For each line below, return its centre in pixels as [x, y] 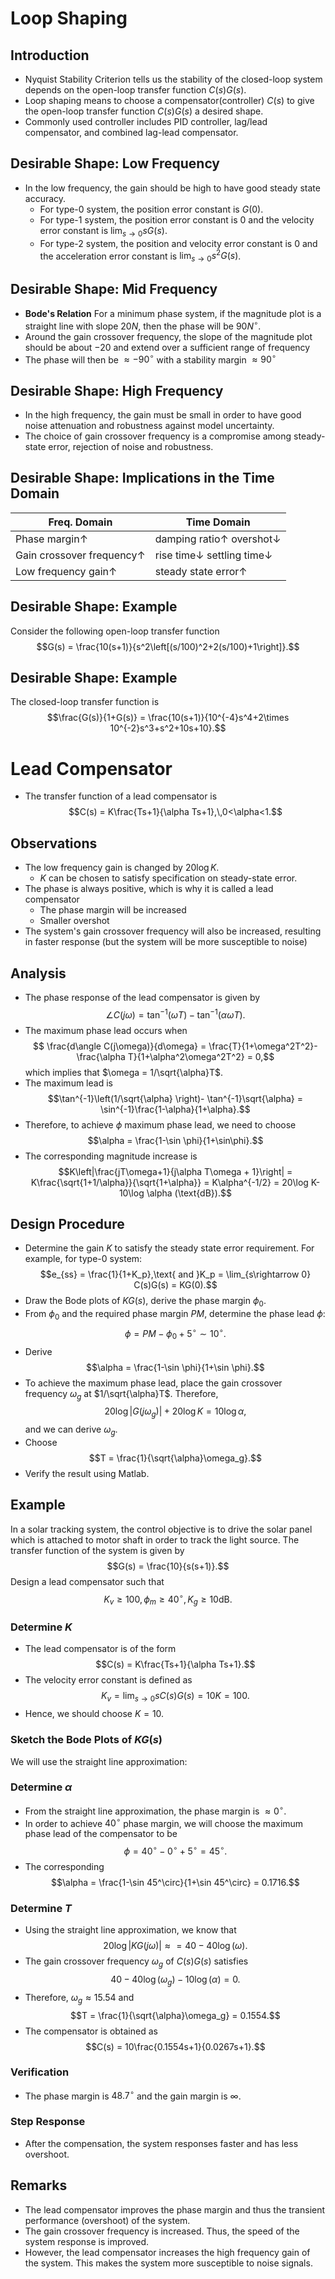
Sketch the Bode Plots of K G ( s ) [86, 1740]
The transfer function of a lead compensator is [121, 796]
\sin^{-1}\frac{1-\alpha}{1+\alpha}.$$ [175, 1109]
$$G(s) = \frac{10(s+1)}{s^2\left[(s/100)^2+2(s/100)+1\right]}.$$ [168, 646]
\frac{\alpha [101, 1056]
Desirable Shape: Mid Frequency [114, 289]
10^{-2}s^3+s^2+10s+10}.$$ [168, 728]
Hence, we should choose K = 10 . [94, 1714]
